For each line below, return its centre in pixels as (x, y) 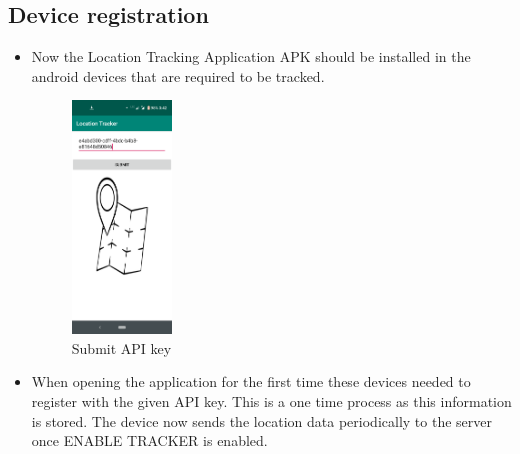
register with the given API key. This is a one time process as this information (271, 401)
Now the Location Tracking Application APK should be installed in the (251, 56)
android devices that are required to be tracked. (178, 75)
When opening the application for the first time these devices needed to (251, 381)
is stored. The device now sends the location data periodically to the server (261, 420)
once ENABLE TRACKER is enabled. (149, 440)
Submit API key (121, 347)
